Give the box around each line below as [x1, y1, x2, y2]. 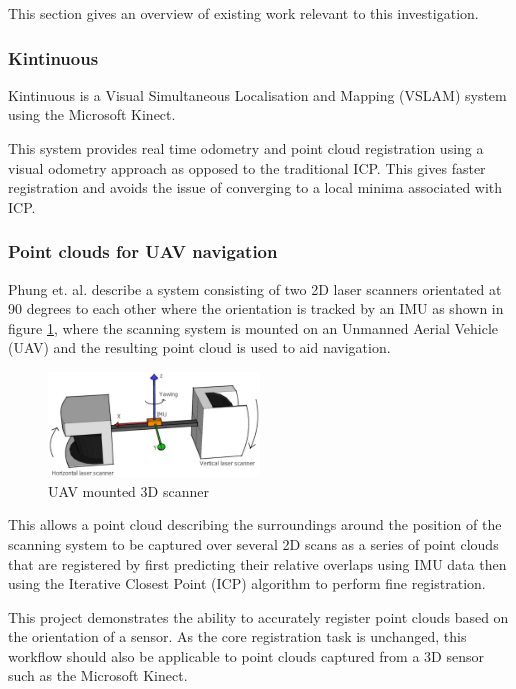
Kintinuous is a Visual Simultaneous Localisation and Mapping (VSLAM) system [8, 84, 507, 105]
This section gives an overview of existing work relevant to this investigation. [8, 3, 479, 23]
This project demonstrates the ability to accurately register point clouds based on [8, 606, 509, 627]
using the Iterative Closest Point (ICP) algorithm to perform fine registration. [8, 573, 486, 594]
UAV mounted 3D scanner [48, 480, 209, 501]
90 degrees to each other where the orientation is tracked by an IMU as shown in [8, 298, 504, 319]
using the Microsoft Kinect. [8, 104, 176, 125]
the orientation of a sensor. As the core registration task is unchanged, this [8, 626, 467, 647]
